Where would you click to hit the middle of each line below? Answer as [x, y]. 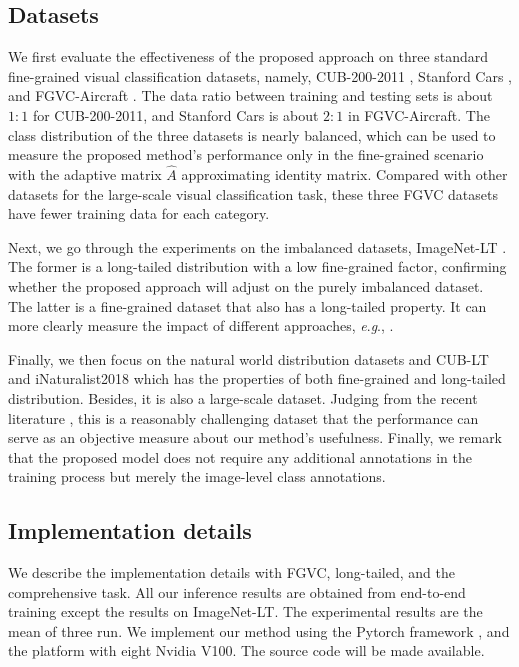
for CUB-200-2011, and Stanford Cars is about [175, 114]
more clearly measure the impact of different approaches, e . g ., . [201, 325]
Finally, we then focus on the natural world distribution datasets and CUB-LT [248, 358]
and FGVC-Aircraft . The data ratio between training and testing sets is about [250, 95]
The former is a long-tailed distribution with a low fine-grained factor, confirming [257, 266]
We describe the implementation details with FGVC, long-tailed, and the [231, 572]
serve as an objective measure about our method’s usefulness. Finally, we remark [255, 437]
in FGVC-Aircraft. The [419, 114]
